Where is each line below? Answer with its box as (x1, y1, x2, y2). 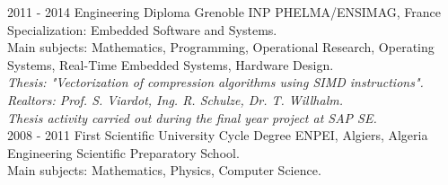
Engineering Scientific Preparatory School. (7, 143, 240, 162)
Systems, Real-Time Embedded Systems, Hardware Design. (7, 55, 334, 74)
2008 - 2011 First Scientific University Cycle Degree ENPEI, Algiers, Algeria (7, 126, 428, 145)
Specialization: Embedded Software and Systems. (7, 20, 277, 39)
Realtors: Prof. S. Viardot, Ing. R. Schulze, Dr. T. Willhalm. (7, 90, 343, 109)
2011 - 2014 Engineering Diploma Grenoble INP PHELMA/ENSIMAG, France (7, 3, 442, 21)
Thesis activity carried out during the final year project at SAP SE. (7, 108, 377, 127)
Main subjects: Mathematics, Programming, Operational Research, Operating (7, 38, 435, 57)
